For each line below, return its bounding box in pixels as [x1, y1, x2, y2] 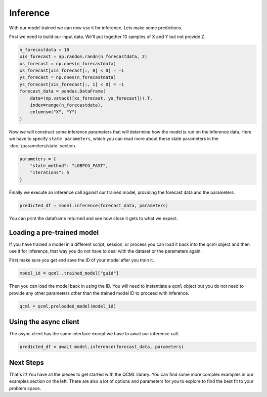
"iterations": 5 [30, 170, 69, 176]
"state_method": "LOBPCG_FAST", [30, 163, 109, 168]
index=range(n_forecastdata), [30, 102, 103, 108]
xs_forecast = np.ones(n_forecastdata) [19, 61, 116, 66]
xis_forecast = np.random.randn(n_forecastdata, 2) [19, 54, 148, 59]
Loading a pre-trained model [9, 228, 99, 237]
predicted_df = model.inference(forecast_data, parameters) [19, 203, 169, 208]
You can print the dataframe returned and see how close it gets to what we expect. [9, 215, 178, 221]
